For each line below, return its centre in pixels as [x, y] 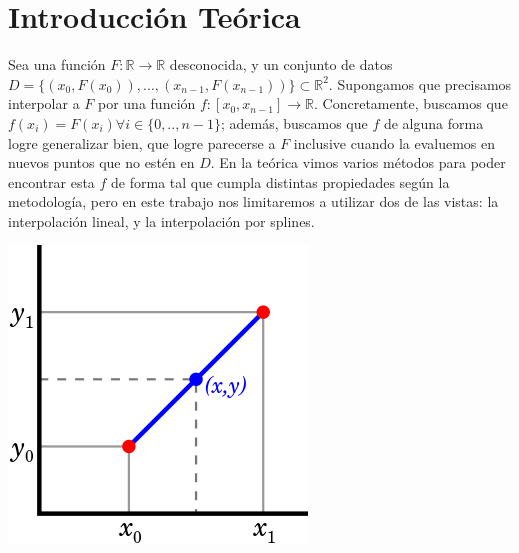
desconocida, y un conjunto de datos [281, 64]
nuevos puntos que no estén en [101, 162]
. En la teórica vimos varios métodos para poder [358, 162]
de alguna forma [433, 122]
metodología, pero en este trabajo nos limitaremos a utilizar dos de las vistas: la [253, 201]
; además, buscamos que [294, 122]
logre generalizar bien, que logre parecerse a [142, 142]
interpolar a [44, 103]
